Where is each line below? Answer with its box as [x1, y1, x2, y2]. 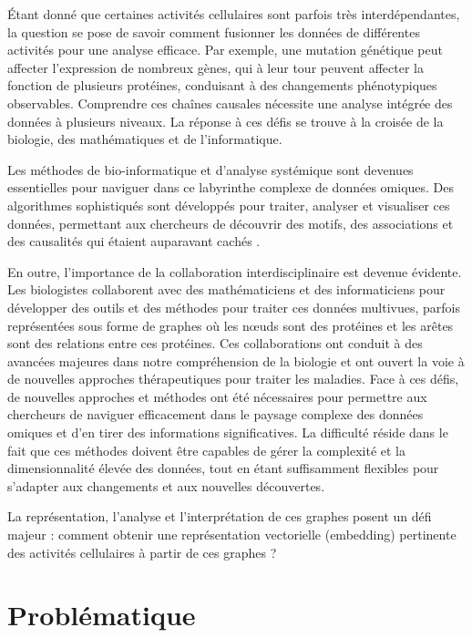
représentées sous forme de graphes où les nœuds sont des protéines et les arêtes [7, 315, 454, 334]
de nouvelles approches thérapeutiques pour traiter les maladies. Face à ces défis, [7, 369, 459, 388]
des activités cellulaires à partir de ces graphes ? [7, 542, 277, 561]
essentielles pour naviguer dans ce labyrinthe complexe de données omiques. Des [7, 178, 455, 197]
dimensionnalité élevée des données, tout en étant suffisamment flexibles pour [7, 458, 439, 478]
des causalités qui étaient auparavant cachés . [7, 232, 261, 251]
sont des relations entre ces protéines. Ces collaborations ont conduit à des [7, 334, 423, 353]
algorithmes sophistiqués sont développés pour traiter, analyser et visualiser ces [7, 195, 450, 214]
